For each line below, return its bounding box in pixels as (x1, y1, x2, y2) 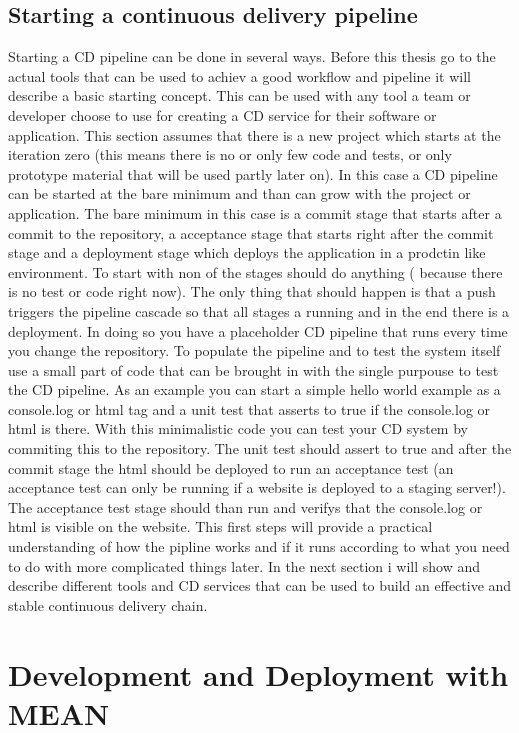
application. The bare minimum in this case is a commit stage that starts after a (8, 202, 502, 223)
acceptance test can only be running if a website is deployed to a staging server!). (8, 477, 506, 498)
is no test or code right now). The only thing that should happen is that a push (8, 281, 496, 302)
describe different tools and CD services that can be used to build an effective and (8, 575, 512, 596)
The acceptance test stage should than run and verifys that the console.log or (8, 496, 483, 517)
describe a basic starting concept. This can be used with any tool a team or (8, 85, 471, 106)
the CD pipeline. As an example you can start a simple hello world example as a (8, 379, 501, 400)
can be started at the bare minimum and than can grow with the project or (8, 183, 471, 204)
